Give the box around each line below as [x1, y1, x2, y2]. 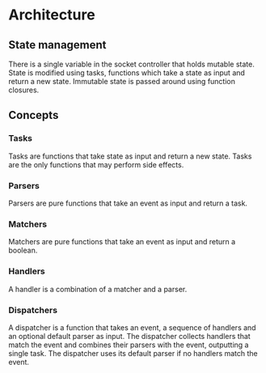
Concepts [8, 108, 59, 122]
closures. [8, 85, 40, 95]
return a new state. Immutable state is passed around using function [8, 77, 236, 86]
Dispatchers [8, 304, 58, 316]
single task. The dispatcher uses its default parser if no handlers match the [8, 348, 259, 358]
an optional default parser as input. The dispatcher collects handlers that [8, 331, 251, 341]
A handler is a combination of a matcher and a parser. [8, 284, 188, 294]
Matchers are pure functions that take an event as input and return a [8, 237, 236, 247]
